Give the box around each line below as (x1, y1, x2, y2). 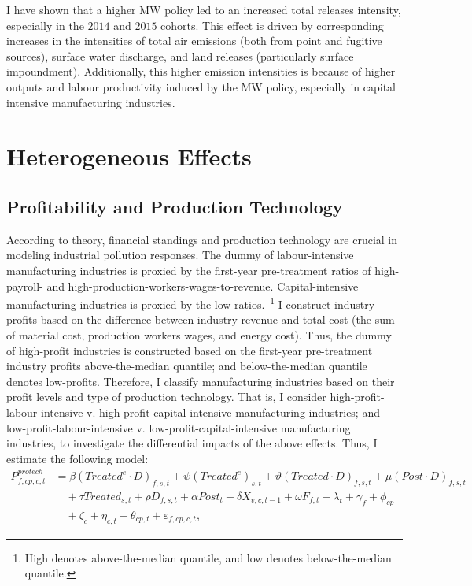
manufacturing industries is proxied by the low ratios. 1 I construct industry (6, 294, 375, 312)
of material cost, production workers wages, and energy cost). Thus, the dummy (6, 326, 392, 343)
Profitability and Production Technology (6, 194, 343, 218)
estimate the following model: (6, 450, 149, 466)
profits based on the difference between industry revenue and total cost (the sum (6, 311, 395, 328)
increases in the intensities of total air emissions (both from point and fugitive (6, 32, 382, 49)
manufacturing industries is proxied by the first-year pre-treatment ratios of (6, 261, 371, 278)
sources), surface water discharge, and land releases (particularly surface (6, 47, 354, 64)
